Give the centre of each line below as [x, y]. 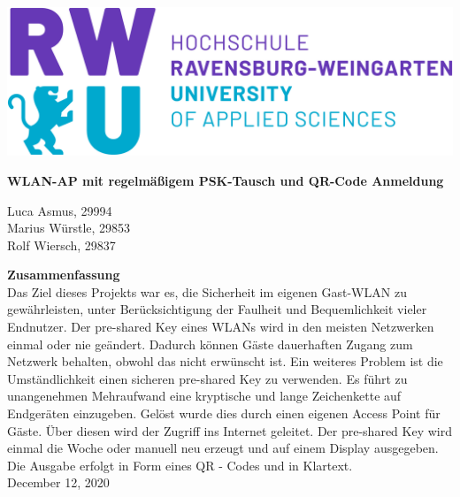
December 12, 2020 [58, 482]
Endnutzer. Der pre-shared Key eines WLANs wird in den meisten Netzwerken [221, 327]
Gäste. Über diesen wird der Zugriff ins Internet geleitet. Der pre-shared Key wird [230, 430]
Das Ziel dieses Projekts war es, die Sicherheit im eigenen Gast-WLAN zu [207, 291]
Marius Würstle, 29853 [69, 228]
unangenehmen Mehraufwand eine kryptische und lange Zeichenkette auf [204, 396]
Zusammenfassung [64, 275]
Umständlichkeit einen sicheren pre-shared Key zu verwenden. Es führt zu [207, 378]
